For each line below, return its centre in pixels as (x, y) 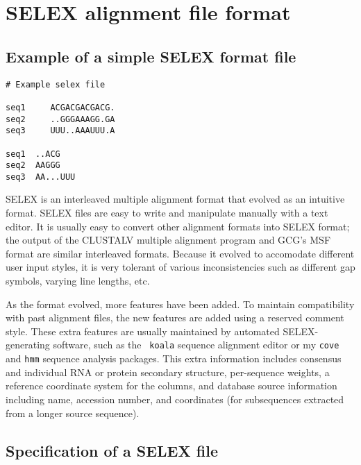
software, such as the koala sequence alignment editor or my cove (196, 345)
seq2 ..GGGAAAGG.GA (60, 119)
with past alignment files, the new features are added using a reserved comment (175, 318)
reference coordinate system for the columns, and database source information (171, 386)
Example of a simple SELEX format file (151, 56)
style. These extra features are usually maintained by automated (143, 331)
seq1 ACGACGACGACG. (60, 107)
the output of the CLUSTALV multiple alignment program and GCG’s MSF (168, 240)
